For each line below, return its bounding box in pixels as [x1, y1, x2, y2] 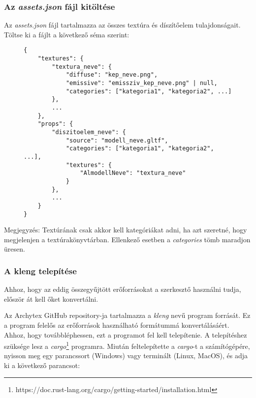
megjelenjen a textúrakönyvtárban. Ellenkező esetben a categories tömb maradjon [4, 234, 251, 244]
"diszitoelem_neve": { [52, 128, 126, 136]
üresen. [4, 244, 25, 254]
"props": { [37, 120, 73, 128]
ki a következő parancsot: [4, 360, 80, 370]
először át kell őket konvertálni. [4, 293, 98, 304]
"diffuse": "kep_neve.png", [65, 71, 158, 79]
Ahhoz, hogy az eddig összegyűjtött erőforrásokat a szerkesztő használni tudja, [4, 284, 241, 294]
